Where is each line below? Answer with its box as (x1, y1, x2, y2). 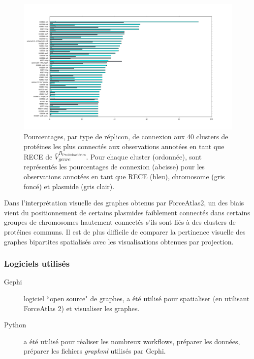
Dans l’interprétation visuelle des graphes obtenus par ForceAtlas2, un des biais (4, 198, 244, 208)
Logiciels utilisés (4, 257, 70, 270)
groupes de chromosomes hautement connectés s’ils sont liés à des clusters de (4, 217, 236, 227)
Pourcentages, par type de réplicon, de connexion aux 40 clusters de (24, 131, 228, 142)
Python (4, 319, 26, 330)
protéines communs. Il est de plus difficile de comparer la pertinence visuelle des (4, 226, 246, 237)
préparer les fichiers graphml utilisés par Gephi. (24, 346, 166, 356)
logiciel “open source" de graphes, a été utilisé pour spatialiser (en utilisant (24, 293, 250, 303)
